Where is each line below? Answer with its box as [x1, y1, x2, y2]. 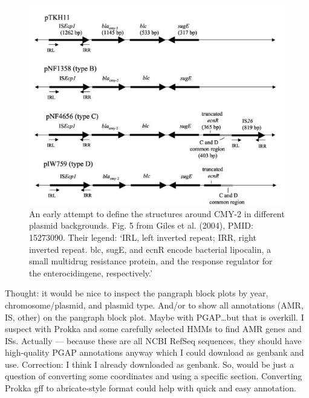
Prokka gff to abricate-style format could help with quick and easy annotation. [5, 382, 296, 394]
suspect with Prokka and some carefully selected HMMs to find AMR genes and [5, 322, 302, 335]
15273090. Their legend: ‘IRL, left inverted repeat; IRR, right [29, 230, 256, 243]
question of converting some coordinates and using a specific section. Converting [5, 370, 302, 382]
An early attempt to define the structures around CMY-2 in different [29, 207, 285, 220]
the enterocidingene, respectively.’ [29, 266, 152, 279]
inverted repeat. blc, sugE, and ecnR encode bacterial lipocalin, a [29, 243, 271, 255]
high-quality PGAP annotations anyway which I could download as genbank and [5, 346, 304, 359]
